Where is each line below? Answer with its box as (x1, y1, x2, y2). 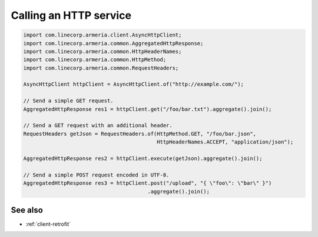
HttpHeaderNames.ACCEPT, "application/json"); (157, 139, 294, 145)
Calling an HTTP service (11, 9, 132, 22)
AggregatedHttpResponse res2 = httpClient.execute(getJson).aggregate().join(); (23, 155, 263, 162)
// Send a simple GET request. (23, 98, 114, 104)
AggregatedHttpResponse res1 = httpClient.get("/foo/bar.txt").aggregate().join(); (23, 106, 272, 112)
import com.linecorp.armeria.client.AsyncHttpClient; (23, 32, 182, 38)
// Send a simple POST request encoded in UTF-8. (23, 171, 170, 178)
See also (11, 205, 44, 215)
